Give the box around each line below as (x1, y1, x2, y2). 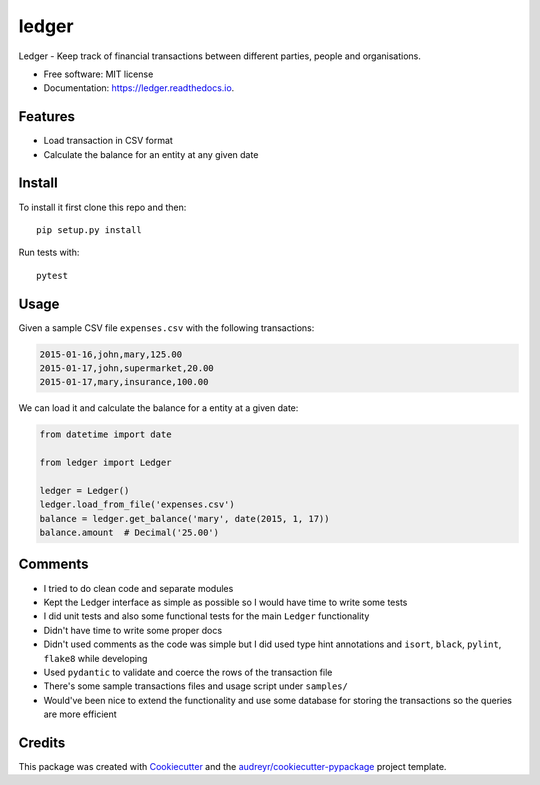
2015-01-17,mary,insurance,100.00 (39, 376, 209, 388)
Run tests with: (18, 246, 80, 259)
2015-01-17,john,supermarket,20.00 (39, 362, 214, 374)
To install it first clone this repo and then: (18, 201, 187, 213)
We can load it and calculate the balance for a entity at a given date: (18, 402, 299, 414)
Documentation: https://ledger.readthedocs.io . (43, 82, 235, 94)
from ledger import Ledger (39, 457, 172, 469)
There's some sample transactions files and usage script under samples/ (43, 680, 349, 692)
